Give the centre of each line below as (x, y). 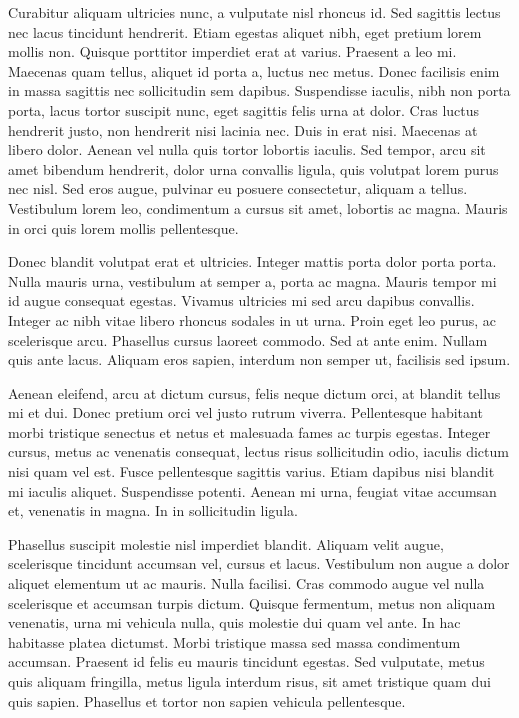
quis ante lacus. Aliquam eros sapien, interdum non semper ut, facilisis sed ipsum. (259, 359)
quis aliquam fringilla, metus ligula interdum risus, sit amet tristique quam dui (249, 681)
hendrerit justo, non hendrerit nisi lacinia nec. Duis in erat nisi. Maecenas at (243, 129)
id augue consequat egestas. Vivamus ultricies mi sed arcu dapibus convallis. (241, 300)
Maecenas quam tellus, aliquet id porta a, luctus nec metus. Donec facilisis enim (254, 70)
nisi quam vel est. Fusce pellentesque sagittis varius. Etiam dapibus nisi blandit (251, 471)
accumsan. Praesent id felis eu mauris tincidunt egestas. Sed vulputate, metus (246, 661)
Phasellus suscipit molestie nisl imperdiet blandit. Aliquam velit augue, (226, 543)
